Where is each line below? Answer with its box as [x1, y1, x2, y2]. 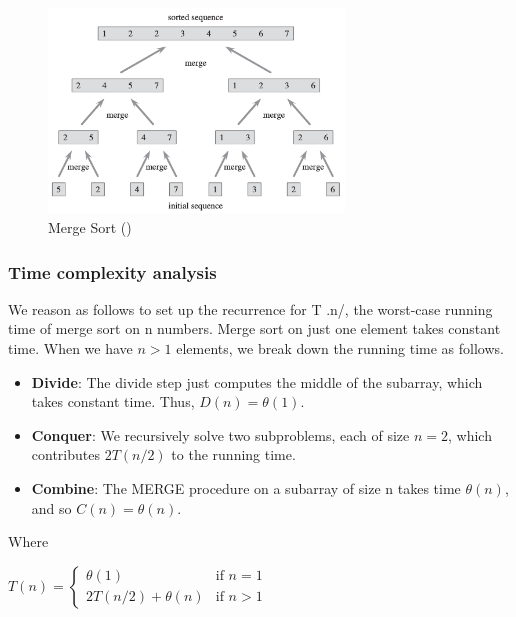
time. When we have [8, 338, 133, 359]
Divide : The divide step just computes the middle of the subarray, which [31, 371, 483, 392]
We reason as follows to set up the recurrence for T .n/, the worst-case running [8, 298, 493, 319]
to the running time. [171, 444, 296, 465]
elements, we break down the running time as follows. [176, 338, 504, 359]
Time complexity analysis [8, 259, 217, 284]
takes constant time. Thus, [31, 391, 195, 412]
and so [31, 497, 72, 518]
